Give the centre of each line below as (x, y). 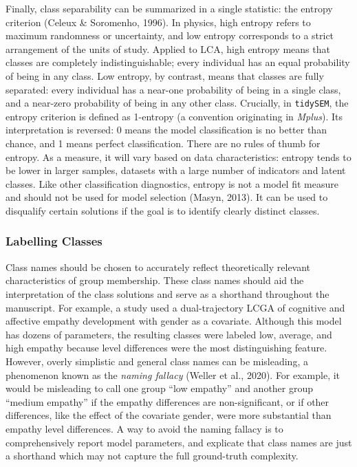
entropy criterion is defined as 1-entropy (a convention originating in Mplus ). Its (174, 116)
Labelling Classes (54, 241)
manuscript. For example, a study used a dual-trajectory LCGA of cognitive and (175, 307)
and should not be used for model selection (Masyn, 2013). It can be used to (167, 197)
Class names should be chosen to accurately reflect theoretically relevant (158, 267)
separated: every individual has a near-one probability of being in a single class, (173, 89)
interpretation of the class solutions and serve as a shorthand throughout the (167, 293)
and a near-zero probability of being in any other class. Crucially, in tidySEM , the (177, 103)
